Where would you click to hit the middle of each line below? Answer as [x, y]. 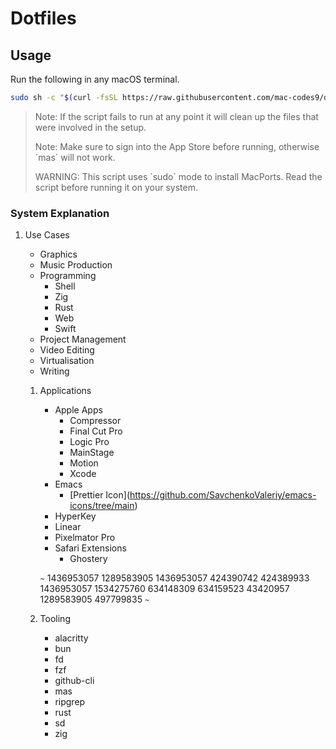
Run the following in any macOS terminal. [95, 79]
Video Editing [67, 350]
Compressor [95, 421]
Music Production [76, 265]
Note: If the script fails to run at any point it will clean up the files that [176, 116]
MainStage [92, 453]
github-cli [74, 681]
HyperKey [75, 516]
